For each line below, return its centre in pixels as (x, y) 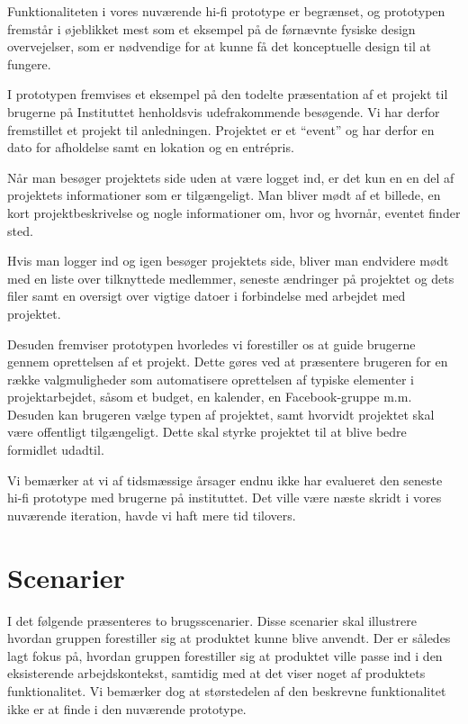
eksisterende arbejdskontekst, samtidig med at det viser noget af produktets (216, 673)
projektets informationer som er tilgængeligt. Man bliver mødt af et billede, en (224, 195)
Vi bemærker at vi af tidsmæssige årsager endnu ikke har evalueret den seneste (225, 480)
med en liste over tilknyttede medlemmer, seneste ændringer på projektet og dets (231, 278)
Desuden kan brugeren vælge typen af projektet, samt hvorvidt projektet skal (221, 414)
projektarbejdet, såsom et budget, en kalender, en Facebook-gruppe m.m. (210, 397)
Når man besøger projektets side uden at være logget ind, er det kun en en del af (231, 177)
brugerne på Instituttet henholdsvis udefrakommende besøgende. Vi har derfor (224, 111)
